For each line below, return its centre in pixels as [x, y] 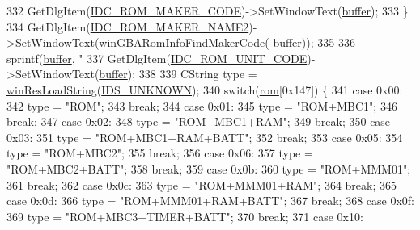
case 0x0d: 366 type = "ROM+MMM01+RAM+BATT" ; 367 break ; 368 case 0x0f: [210, 201]
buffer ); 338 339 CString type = [178, 74]
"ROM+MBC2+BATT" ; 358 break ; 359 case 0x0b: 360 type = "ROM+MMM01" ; [209, 168]
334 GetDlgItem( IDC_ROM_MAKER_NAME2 [128, 26]
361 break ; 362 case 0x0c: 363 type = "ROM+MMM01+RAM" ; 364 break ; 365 [202, 184]
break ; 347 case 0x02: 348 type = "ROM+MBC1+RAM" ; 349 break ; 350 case [199, 121]
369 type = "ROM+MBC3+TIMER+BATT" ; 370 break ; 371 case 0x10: [185, 216]
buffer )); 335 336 [314, 42]
